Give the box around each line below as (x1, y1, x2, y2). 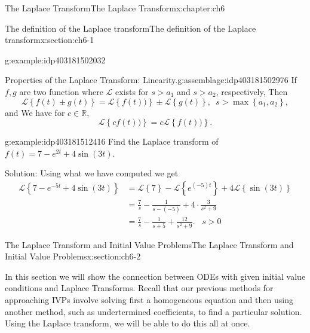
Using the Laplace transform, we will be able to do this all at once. (5, 317, 250, 329)
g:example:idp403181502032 (5, 53, 106, 66)
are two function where (19, 85, 103, 97)
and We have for (5, 106, 65, 118)
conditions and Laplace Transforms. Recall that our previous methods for (5, 282, 274, 294)
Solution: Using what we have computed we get (5, 167, 179, 179)
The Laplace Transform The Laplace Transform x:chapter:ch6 (5, 2, 225, 14)
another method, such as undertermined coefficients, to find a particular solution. (5, 305, 302, 317)
